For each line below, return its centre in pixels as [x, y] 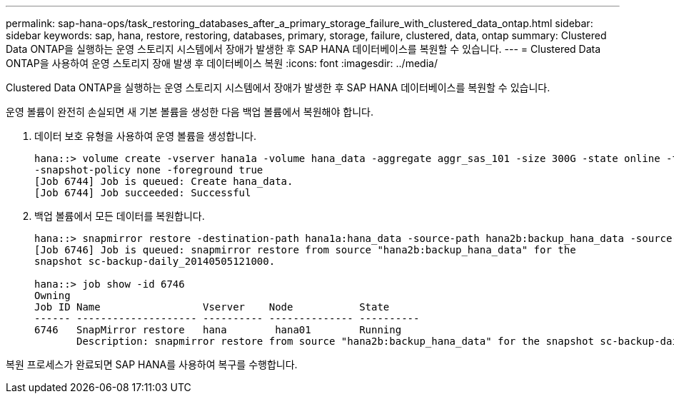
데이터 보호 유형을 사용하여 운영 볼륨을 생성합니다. [146, 136]
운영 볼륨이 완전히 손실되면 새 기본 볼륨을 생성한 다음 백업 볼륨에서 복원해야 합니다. [190, 112]
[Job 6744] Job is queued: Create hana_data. [164, 181]
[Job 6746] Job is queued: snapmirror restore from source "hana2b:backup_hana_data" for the [305, 250]
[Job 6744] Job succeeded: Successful [143, 193]
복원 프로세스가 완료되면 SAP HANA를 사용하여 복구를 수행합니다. [152, 364]
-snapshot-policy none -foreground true [149, 170]
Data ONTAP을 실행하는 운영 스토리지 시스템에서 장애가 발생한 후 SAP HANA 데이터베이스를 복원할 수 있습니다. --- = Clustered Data [303, 49]
